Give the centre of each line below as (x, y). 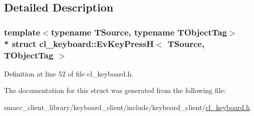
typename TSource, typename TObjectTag (139, 32)
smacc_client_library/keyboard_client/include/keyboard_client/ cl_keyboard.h (127, 107)
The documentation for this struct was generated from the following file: (115, 90)
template (22, 32)
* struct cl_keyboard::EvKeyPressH (79, 43)
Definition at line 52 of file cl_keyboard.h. (69, 73)
